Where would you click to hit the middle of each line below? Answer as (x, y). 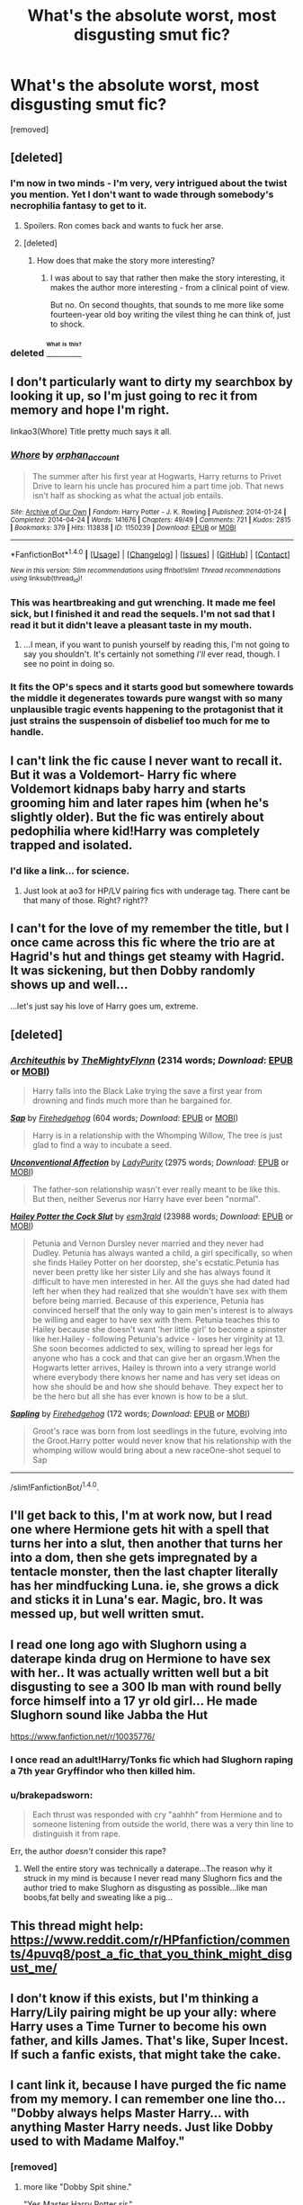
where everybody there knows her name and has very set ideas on (156, 1377)
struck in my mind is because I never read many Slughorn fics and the (152, 1878)
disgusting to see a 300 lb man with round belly (146, 1686)
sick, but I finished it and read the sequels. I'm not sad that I (143, 614)
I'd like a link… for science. (70, 871)
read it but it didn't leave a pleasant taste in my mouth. (131, 624)
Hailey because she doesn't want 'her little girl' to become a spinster (159, 1330)
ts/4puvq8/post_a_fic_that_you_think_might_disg (151, 1954)
